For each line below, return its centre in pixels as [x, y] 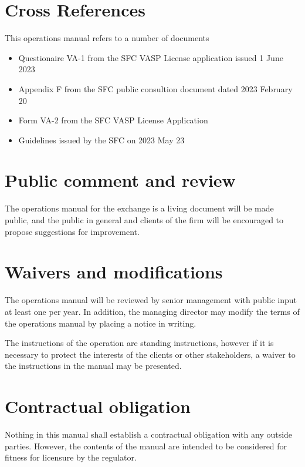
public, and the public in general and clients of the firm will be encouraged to [144, 220]
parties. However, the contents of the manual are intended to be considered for [146, 446]
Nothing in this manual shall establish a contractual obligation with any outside [149, 434]
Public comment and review [120, 180]
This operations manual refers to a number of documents [107, 38]
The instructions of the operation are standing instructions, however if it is [139, 343]
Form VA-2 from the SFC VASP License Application [113, 120]
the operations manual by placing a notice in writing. [101, 323]
